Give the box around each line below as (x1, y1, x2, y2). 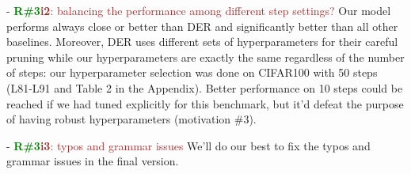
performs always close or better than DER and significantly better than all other (6, 17, 398, 34)
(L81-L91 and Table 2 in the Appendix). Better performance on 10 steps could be (6, 79, 403, 96)
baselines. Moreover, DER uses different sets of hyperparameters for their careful (6, 33, 398, 50)
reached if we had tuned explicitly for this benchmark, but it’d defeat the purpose (6, 95, 404, 112)
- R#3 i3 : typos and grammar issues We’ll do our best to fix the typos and (6, 137, 371, 153)
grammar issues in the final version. (6, 153, 179, 169)
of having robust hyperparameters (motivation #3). (6, 111, 257, 127)
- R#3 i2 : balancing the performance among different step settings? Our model (6, 2, 391, 18)
